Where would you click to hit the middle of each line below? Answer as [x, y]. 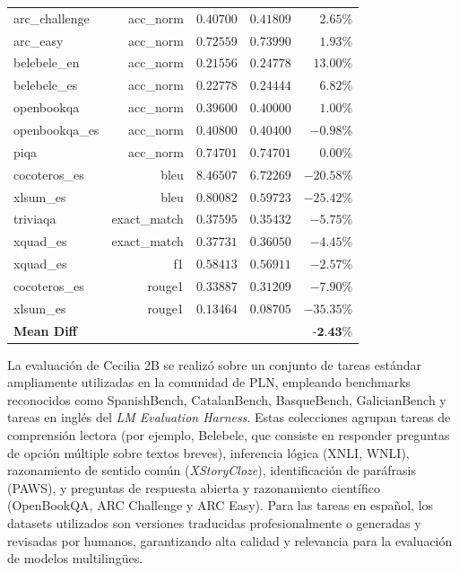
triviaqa [35, 219]
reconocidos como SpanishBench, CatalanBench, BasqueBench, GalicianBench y [227, 399]
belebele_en [47, 62]
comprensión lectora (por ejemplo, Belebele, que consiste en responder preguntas [229, 435]
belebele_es [46, 85]
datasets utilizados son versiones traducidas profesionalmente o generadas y [214, 523]
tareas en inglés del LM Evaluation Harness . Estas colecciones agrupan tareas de [229, 417]
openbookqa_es [56, 129]
